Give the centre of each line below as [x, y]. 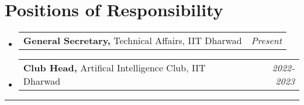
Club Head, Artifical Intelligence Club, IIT [114, 68]
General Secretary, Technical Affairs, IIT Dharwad [132, 41]
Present [267, 41]
